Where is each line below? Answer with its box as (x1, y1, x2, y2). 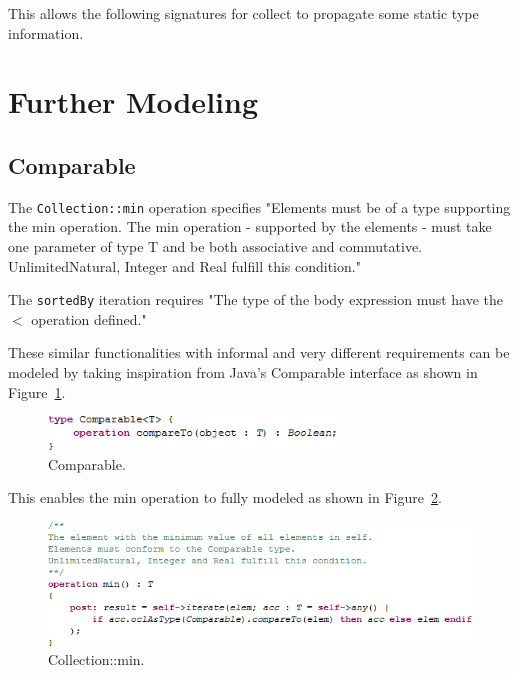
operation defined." (31, 308, 147, 329)
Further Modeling (8, 81, 258, 122)
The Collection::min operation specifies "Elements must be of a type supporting (8, 196, 511, 217)
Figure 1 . (8, 381, 66, 402)
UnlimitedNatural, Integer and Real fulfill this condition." (8, 255, 361, 276)
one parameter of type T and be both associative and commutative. (8, 236, 422, 257)
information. (8, 22, 84, 43)
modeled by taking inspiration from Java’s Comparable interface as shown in (8, 362, 478, 383)
